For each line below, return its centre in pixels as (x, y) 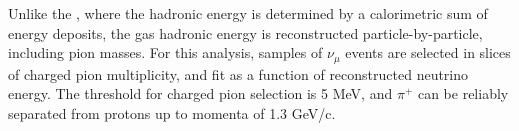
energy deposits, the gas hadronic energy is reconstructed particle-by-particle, (245, 32)
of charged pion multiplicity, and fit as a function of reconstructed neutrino (238, 73)
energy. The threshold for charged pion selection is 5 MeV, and (200, 93)
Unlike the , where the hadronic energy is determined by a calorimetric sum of (248, 13)
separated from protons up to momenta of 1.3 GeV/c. (172, 112)
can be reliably (463, 93)
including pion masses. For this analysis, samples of (165, 52)
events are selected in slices (428, 52)
